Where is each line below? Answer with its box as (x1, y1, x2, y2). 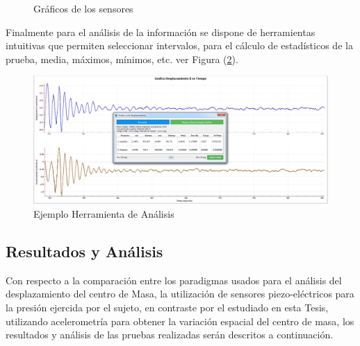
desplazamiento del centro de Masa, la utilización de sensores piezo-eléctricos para (6, 286, 354, 301)
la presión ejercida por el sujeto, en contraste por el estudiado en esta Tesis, (6, 300, 329, 315)
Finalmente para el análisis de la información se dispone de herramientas (6, 24, 316, 39)
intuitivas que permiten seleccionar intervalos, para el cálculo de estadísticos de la (6, 38, 353, 53)
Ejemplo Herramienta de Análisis (33, 207, 174, 221)
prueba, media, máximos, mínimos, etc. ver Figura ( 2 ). (6, 51, 238, 66)
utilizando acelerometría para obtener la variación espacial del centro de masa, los (6, 313, 354, 328)
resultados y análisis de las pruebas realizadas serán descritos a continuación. (6, 327, 334, 342)
